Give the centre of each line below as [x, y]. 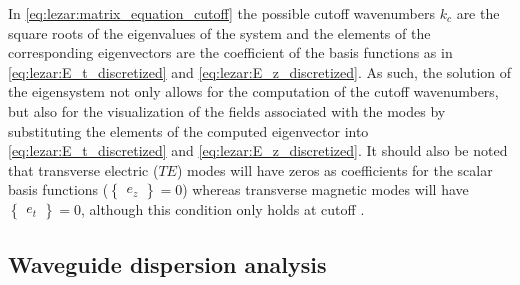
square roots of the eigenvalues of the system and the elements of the [219, 32]
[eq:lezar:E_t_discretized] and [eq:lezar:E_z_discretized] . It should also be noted [258, 150]
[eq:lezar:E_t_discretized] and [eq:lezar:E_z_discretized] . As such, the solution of [260, 71]
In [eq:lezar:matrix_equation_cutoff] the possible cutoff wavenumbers [221, 13]
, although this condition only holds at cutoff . [222, 209]
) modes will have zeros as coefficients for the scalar [334, 169]
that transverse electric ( [83, 169]
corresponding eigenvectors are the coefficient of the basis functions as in [230, 52]
